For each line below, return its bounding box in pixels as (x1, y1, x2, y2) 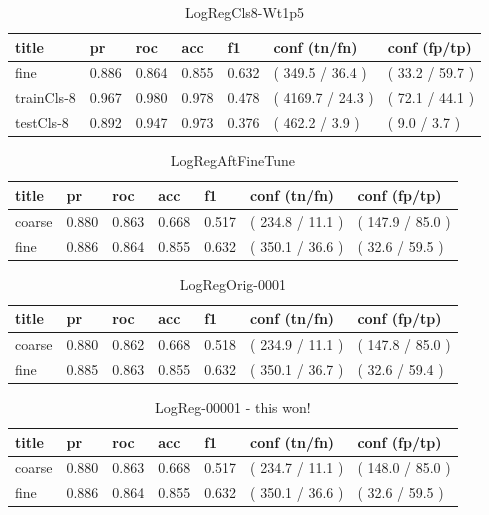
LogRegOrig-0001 (179, 273, 286, 294)
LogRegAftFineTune (170, 150, 295, 171)
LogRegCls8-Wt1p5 (185, 2, 305, 22)
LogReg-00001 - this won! (155, 396, 311, 417)
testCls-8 (15, 112, 69, 133)
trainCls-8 (15, 87, 76, 108)
